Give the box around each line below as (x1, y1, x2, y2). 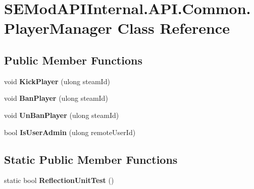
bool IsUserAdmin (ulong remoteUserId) (4, 127, 136, 137)
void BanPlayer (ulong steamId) (4, 93, 108, 103)
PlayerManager (4, 18, 112, 38)
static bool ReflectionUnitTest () (4, 175, 114, 185)
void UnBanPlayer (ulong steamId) (4, 109, 119, 120)
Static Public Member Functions (4, 151, 178, 167)
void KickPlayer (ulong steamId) (4, 76, 110, 86)
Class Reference (117, 18, 230, 38)
